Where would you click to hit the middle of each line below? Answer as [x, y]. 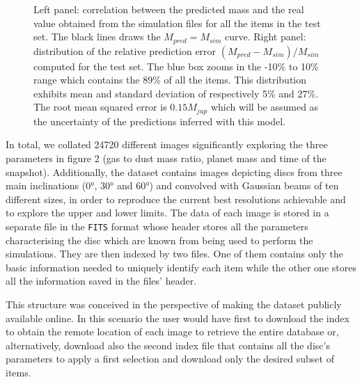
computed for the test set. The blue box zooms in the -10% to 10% [176, 66]
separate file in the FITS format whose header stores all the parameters [157, 226]
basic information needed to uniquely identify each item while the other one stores [181, 267]
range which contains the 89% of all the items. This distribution [170, 80]
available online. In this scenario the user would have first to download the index [178, 318]
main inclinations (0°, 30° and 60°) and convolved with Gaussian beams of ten [172, 185]
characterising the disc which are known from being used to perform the [159, 240]
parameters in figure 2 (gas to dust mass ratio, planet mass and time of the [166, 158]
